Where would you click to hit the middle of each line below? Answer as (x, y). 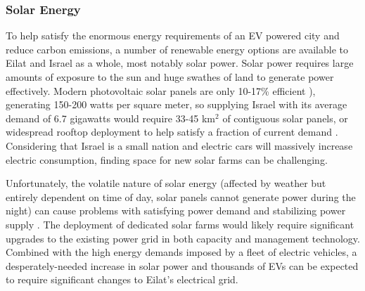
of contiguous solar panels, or (285, 118)
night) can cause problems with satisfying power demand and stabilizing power (176, 211)
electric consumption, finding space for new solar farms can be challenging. (167, 159)
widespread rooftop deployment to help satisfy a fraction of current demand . (172, 132)
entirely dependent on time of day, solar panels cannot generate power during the (181, 196)
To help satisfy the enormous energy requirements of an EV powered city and (173, 35)
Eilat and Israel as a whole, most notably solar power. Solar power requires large (180, 63)
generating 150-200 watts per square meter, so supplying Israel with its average (177, 104)
